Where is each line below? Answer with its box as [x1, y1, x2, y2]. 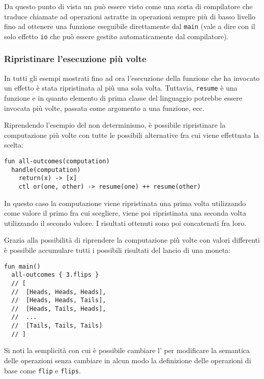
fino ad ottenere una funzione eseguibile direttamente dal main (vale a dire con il [4, 21, 255, 32]
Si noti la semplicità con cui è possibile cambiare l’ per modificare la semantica [4, 345, 250, 356]
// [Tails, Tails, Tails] [11, 322, 103, 330]
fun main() [4, 263, 41, 270]
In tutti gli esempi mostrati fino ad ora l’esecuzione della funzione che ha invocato [4, 72, 260, 83]
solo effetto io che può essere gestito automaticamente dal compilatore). [4, 31, 229, 41]
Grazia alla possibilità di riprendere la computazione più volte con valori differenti [4, 235, 260, 245]
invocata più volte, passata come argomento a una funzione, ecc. [4, 102, 204, 113]
